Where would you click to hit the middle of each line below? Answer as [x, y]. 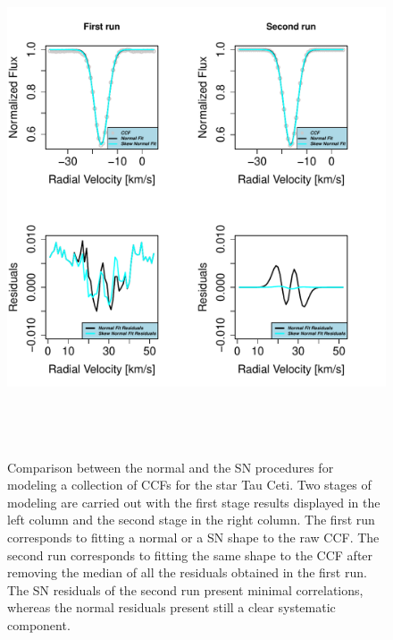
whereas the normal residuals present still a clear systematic [171, 607]
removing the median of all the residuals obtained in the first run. [187, 572]
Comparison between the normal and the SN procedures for [171, 467]
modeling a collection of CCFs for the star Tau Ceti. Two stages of [189, 485]
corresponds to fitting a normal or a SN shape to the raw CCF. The [193, 537]
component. [39, 624]
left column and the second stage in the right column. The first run [191, 520]
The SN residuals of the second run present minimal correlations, [185, 589]
